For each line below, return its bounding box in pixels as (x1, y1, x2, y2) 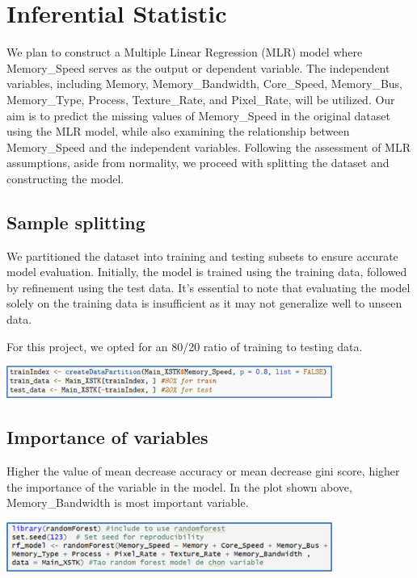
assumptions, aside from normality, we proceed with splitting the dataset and (6, 154, 390, 171)
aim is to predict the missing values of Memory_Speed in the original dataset (6, 107, 390, 124)
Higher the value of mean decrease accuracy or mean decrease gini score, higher (6, 463, 400, 480)
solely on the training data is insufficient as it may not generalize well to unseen (6, 295, 402, 312)
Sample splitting (6, 209, 145, 234)
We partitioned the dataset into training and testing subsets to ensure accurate (6, 247, 398, 264)
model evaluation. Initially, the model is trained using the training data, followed (6, 263, 407, 280)
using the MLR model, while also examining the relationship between (6, 123, 350, 140)
